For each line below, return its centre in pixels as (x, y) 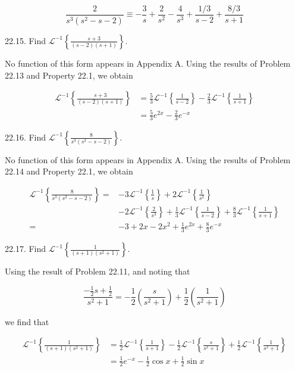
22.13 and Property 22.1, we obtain (69, 75)
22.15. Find (26, 40)
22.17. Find (26, 249)
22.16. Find (26, 137)
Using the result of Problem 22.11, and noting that (98, 271)
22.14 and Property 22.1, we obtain (69, 171)
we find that (27, 321)
